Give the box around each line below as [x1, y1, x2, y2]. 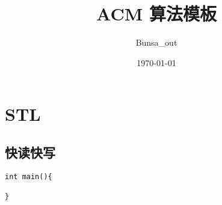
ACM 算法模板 [96, 1, 217, 26]
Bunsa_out [135, 36, 177, 49]
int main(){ [5, 172, 52, 181]
